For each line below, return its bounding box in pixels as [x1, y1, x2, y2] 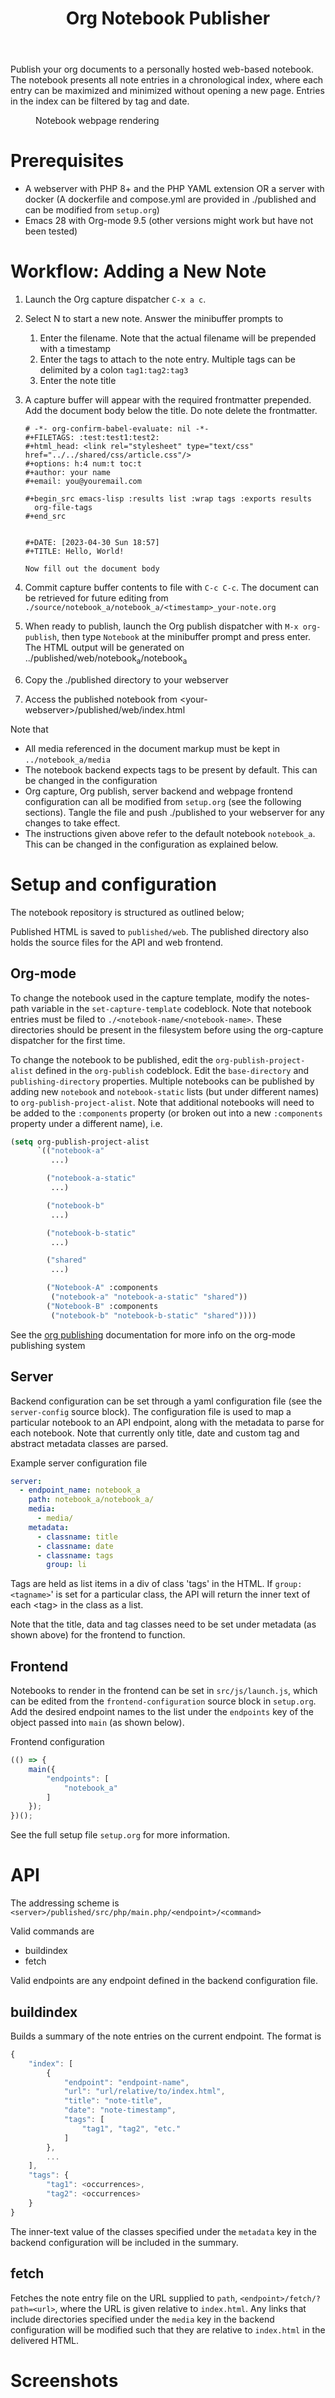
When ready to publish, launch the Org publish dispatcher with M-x [24, 620, 299, 632]
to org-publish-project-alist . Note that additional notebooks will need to [10, 1096, 315, 1108]
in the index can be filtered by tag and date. [10, 95, 190, 107]
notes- [282, 992, 310, 1004]
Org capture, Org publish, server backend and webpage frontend [24, 785, 293, 797]
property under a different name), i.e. [10, 1117, 163, 1129]
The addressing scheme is [10, 1897, 120, 1909]
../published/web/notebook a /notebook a [24, 652, 188, 666]
